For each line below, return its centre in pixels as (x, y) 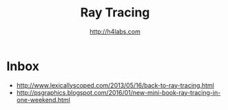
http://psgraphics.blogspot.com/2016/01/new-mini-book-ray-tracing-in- (118, 92)
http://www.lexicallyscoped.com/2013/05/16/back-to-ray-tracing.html (115, 85)
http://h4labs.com (115, 31)
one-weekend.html (43, 100)
